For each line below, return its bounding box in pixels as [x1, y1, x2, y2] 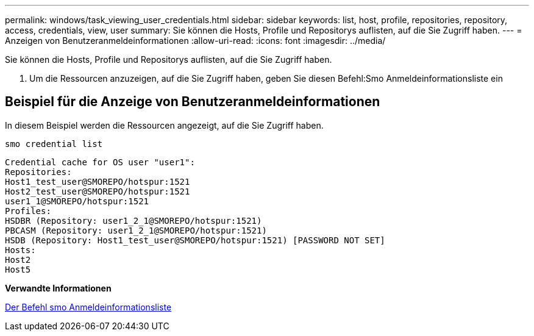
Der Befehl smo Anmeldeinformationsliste [5, 301, 172, 312]
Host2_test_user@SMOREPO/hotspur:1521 [5, 186, 190, 196]
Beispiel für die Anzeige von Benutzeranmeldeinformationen [5, 94, 380, 110]
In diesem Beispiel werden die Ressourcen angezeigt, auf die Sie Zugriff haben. [5, 120, 324, 130]
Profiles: [5, 206, 51, 216]
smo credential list [5, 138, 103, 149]
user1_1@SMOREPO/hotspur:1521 [5, 196, 149, 206]
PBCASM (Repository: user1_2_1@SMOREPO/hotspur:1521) [5, 225, 267, 235]
